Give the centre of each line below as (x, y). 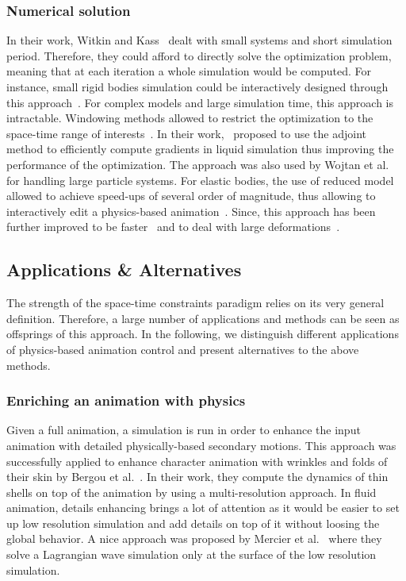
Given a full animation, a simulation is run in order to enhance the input (184, 430)
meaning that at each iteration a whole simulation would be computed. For (189, 71)
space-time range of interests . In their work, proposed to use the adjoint (187, 133)
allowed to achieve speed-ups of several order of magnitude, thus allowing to (191, 196)
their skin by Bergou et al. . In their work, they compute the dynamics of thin (197, 477)
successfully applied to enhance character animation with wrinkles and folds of (197, 461)
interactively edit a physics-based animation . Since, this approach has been (191, 211)
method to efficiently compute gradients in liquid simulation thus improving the (200, 149)
